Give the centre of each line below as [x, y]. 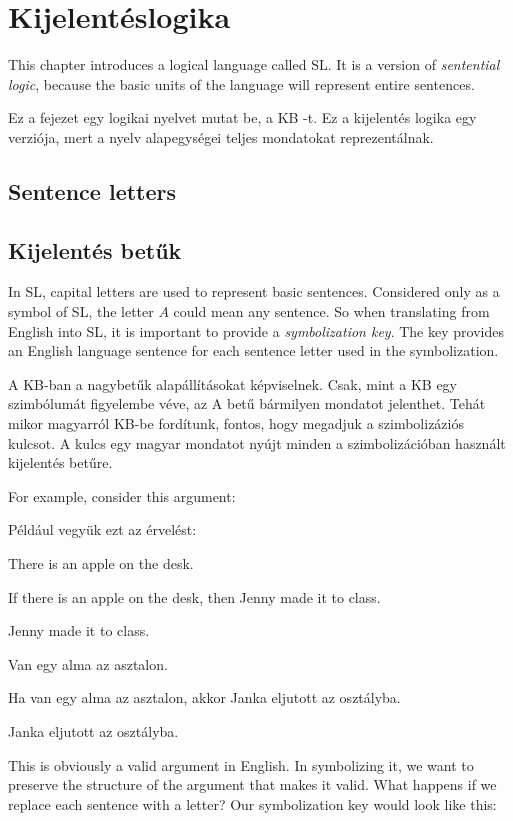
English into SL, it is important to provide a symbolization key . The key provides [256, 330]
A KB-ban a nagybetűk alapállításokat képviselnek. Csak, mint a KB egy [233, 383]
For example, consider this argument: [122, 495]
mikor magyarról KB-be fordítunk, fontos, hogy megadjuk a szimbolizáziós [236, 423]
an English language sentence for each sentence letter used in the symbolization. [253, 350]
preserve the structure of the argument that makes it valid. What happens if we [252, 784]
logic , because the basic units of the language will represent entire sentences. [241, 83]
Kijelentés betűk [95, 249]
